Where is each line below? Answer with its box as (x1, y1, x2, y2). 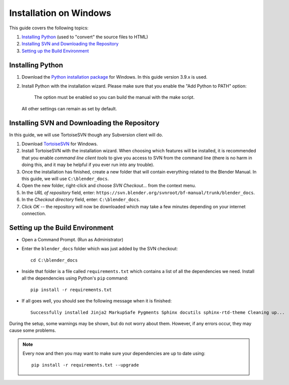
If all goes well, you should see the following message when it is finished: (21, 298, 172, 304)
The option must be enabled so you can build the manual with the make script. (34, 95, 195, 100)
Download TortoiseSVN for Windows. (21, 141, 98, 147)
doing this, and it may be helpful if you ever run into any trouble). (21, 162, 154, 168)
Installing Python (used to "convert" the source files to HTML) (21, 34, 149, 40)
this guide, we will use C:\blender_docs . (21, 176, 109, 182)
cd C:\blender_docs (30, 257, 78, 263)
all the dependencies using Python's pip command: (21, 275, 128, 281)
